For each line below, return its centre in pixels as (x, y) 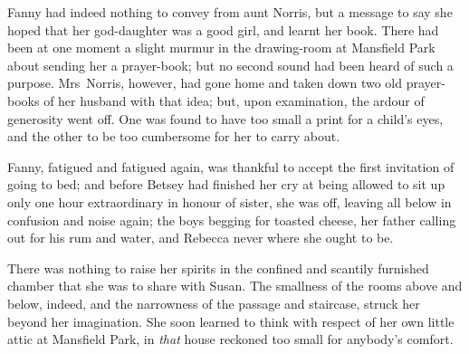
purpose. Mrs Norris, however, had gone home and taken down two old (205, 83)
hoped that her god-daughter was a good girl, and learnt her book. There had (223, 29)
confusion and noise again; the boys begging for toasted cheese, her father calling (232, 220)
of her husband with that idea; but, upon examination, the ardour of (234, 100)
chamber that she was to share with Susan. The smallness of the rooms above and (235, 286)
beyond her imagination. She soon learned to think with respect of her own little (231, 321)
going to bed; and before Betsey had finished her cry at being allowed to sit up (226, 184)
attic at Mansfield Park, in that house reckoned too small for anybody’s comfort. (230, 339)
